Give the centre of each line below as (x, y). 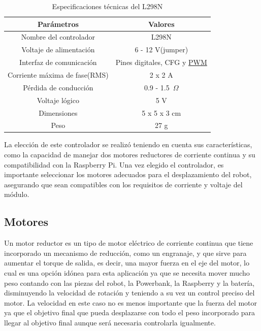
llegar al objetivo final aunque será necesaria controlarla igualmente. (110, 322)
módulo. (17, 194)
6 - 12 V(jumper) (161, 49)
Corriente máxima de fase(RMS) (58, 74)
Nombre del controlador (58, 37)
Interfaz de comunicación (58, 62)
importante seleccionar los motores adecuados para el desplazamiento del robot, (128, 174)
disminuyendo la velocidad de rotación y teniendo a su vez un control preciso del (129, 293)
